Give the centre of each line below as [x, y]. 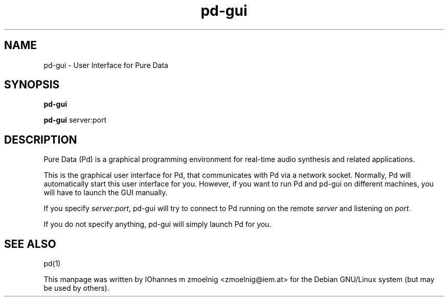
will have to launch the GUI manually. [106, 193]
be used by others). [76, 288]
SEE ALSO [30, 244]
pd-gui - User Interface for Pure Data [106, 65]
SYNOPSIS [32, 85]
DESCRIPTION [41, 140]
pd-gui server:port [75, 120]
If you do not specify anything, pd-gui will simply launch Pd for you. [158, 224]
